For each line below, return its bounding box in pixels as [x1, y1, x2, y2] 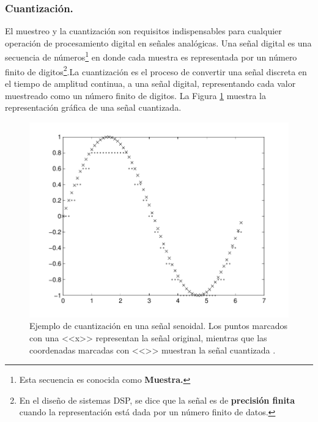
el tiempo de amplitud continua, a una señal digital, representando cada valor [5, 76, 296, 89]
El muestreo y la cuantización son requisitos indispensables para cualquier [5, 24, 282, 37]
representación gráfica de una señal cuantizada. [5, 101, 182, 114]
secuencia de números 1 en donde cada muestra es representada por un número [5, 49, 297, 64]
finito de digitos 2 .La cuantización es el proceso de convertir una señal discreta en [5, 63, 307, 78]
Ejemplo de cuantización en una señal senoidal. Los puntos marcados [29, 319, 287, 332]
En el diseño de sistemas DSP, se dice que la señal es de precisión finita [19, 393, 295, 406]
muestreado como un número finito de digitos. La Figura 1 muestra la [5, 89, 266, 102]
